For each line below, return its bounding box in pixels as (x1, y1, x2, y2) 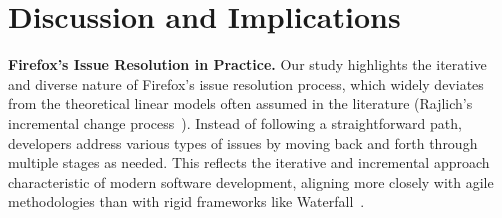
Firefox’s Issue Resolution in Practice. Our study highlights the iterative (8, 54, 487, 75)
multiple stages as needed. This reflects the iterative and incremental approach (8, 152, 490, 173)
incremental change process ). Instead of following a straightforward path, (8, 112, 462, 133)
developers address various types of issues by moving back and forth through (8, 132, 478, 153)
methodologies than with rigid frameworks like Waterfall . (8, 191, 365, 212)
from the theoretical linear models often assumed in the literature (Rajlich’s (8, 93, 473, 114)
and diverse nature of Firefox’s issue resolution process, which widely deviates (8, 73, 484, 94)
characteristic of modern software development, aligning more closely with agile (8, 171, 494, 192)
